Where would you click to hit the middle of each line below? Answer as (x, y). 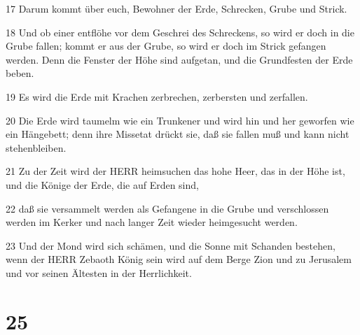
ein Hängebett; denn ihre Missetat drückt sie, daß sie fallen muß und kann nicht (178, 134)
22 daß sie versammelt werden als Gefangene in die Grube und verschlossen (167, 208)
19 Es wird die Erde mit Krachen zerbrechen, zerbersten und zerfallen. (157, 96)
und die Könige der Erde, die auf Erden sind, (102, 184)
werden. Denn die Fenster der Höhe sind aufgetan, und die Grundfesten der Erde (179, 59)
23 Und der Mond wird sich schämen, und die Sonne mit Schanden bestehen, (171, 245)
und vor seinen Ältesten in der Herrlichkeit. (99, 272)
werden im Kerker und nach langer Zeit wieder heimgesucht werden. (152, 222)
